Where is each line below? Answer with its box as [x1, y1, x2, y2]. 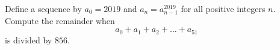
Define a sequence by [5, 2, 82, 14]
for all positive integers [181, 2, 266, 14]
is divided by [5, 33, 52, 46]
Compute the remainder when [5, 14, 115, 27]
